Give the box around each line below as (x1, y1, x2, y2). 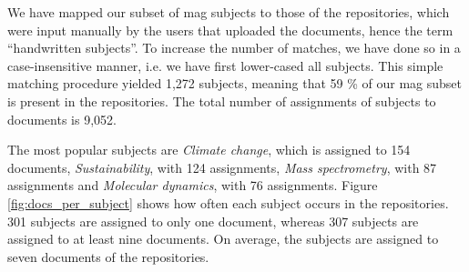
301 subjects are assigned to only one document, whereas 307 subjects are (7, 211, 419, 230)
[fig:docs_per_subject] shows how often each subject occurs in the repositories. (7, 193, 449, 212)
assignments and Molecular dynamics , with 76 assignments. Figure (7, 176, 378, 195)
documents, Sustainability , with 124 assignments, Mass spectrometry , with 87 (7, 157, 437, 176)
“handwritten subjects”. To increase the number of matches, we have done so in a (7, 38, 461, 57)
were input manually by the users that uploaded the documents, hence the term (7, 20, 454, 39)
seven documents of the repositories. (7, 247, 209, 266)
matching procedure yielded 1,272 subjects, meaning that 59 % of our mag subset (7, 74, 462, 93)
